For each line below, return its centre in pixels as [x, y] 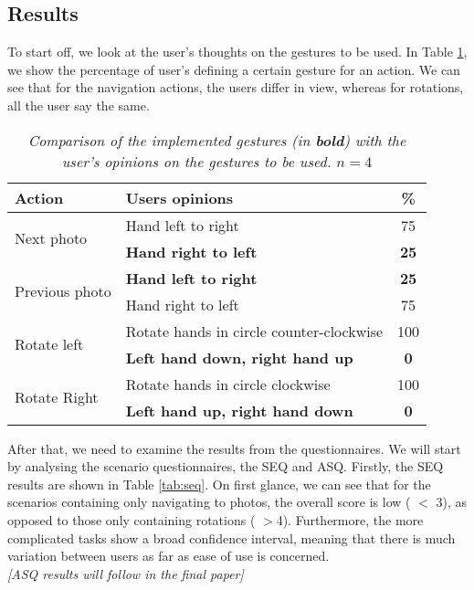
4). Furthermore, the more [350, 519]
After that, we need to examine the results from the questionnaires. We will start [234, 448]
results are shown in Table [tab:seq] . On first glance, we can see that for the [219, 484]
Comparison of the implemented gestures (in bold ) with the [217, 140]
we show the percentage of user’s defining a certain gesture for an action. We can [234, 69]
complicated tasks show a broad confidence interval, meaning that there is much [232, 537]
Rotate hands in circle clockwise [228, 384]
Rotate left [49, 344]
